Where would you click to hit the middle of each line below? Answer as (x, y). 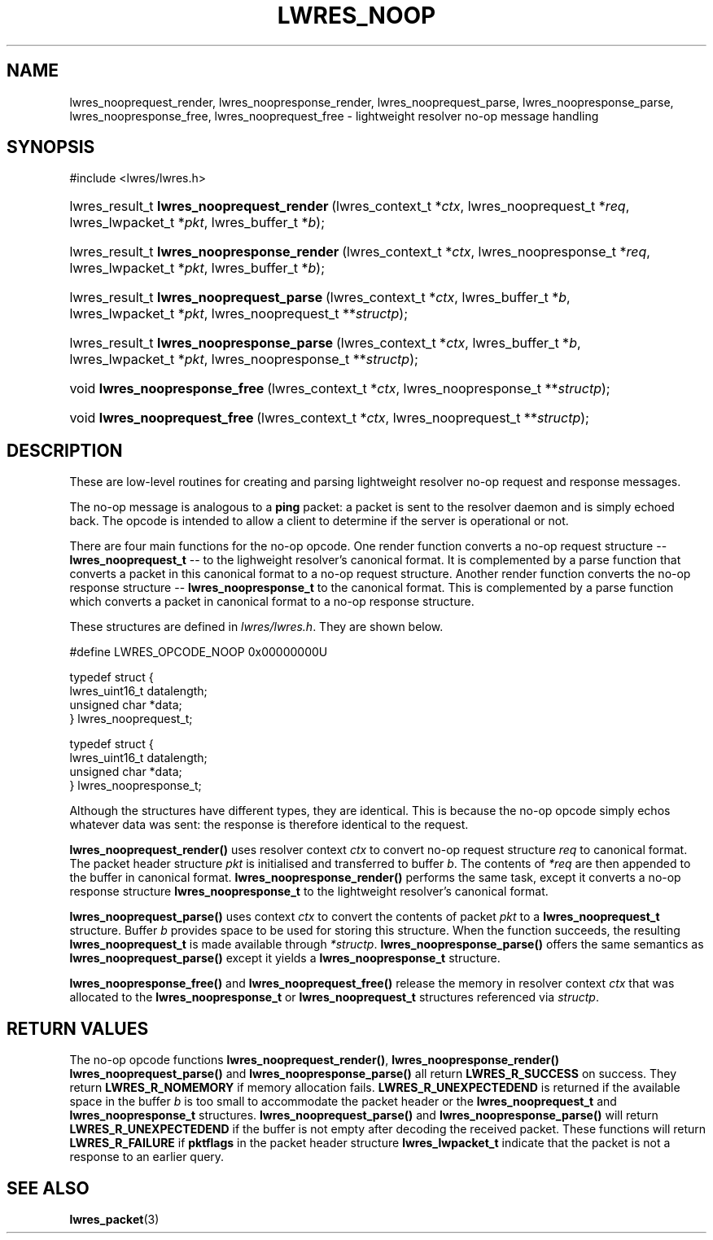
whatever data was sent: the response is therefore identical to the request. (269, 825)
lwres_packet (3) (114, 1219)
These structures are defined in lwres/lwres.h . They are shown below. (256, 627)
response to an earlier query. (147, 1157)
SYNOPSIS (51, 147)
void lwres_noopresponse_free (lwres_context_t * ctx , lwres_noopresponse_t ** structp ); (340, 389)
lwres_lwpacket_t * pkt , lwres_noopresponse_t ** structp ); (244, 359)
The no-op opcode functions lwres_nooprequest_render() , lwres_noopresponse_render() (315, 1060)
